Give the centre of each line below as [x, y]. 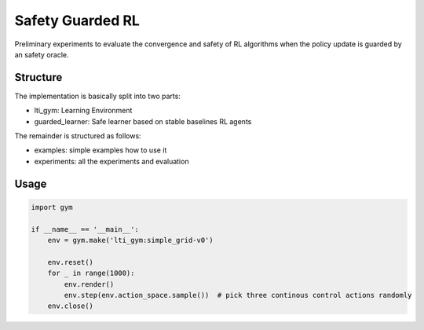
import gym [52, 207]
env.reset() [71, 262]
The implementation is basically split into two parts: [97, 96]
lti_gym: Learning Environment [83, 111]
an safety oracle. [42, 54]
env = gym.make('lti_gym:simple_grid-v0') [130, 240]
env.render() [89, 284]
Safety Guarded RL [77, 20]
